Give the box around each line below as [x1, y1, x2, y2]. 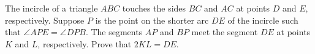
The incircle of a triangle [5, 2, 98, 14]
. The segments [85, 25, 143, 38]
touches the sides [122, 2, 186, 14]
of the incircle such [227, 13, 298, 26]
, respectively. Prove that [37, 37, 132, 50]
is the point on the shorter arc [95, 13, 209, 26]
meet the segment [191, 25, 258, 38]
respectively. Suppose [5, 13, 85, 26]
